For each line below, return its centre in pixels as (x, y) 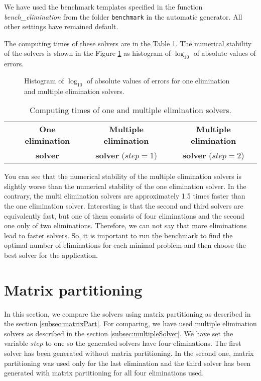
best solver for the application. (51, 255)
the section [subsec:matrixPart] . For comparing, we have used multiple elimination (130, 323)
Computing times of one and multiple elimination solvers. (130, 110)
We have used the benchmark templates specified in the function (103, 7)
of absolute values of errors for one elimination (158, 80)
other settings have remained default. (61, 26)
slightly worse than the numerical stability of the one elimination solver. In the (125, 186)
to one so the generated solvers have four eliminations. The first (143, 343)
